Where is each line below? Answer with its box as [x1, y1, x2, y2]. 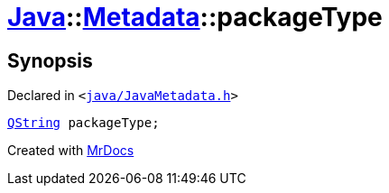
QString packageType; [7, 115, 160, 131]
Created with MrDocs [7, 142, 134, 159]
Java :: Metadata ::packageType [7, 2, 383, 32]
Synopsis [7, 49, 93, 72]
